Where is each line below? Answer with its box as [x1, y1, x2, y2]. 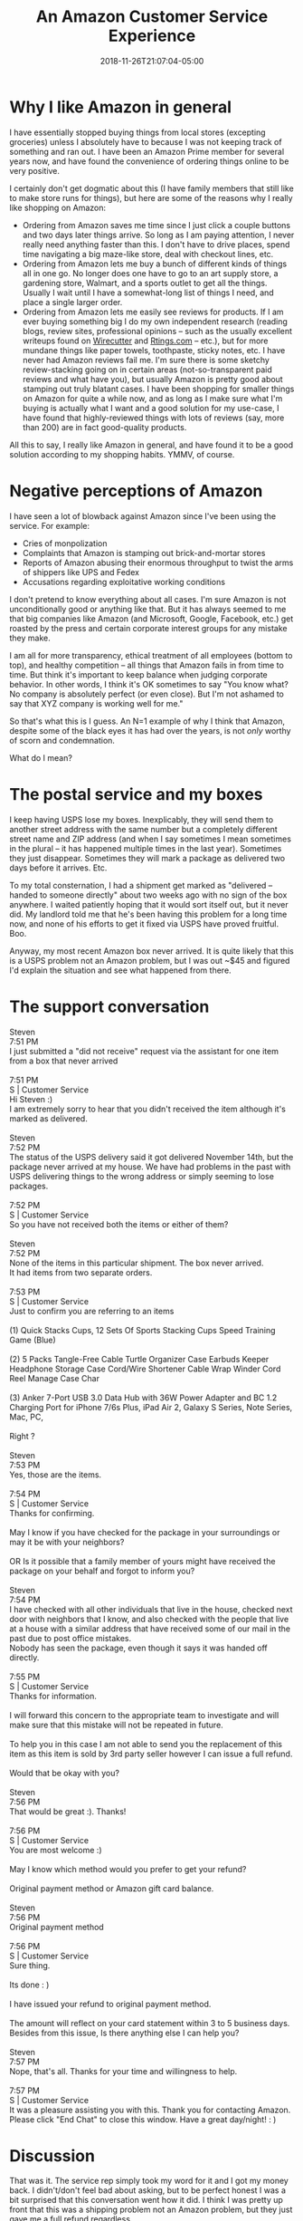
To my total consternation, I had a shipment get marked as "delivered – [9, 880, 273, 890]
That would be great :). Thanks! [9, 1805, 127, 1817]
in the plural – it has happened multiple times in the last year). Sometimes [9, 842, 282, 853]
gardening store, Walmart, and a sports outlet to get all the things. [22, 277, 268, 288]
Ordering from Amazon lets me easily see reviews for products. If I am [22, 306, 284, 317]
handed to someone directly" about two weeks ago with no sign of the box [9, 889, 288, 900]
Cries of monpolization [22, 537, 108, 549]
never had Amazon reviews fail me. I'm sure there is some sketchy [22, 354, 270, 365]
